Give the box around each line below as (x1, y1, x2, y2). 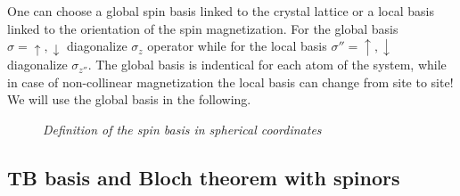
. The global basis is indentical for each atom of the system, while (87, 55, 447, 74)
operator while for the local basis (147, 37, 327, 55)
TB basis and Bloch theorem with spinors (7, 163, 400, 191)
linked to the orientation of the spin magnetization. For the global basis (7, 19, 398, 37)
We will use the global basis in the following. (7, 90, 251, 109)
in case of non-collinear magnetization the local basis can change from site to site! (7, 72, 454, 91)
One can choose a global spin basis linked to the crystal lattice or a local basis (7, 2, 434, 20)
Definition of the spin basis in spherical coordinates (43, 119, 322, 138)
